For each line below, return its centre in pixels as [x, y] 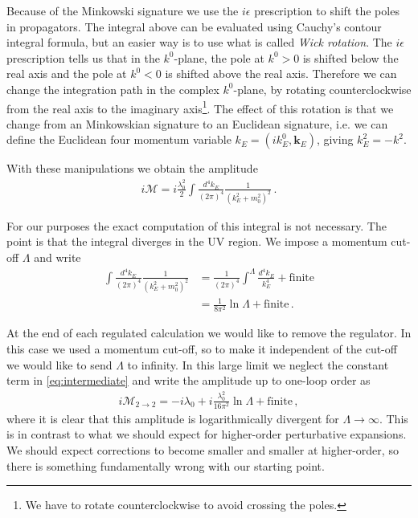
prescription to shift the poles [327, 10]
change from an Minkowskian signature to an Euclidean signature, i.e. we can [197, 123]
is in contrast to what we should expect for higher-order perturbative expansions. [207, 434]
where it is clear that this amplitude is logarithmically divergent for [173, 418]
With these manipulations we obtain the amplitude [132, 168]
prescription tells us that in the [83, 57]
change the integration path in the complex [113, 89]
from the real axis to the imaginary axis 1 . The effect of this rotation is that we [200, 107]
